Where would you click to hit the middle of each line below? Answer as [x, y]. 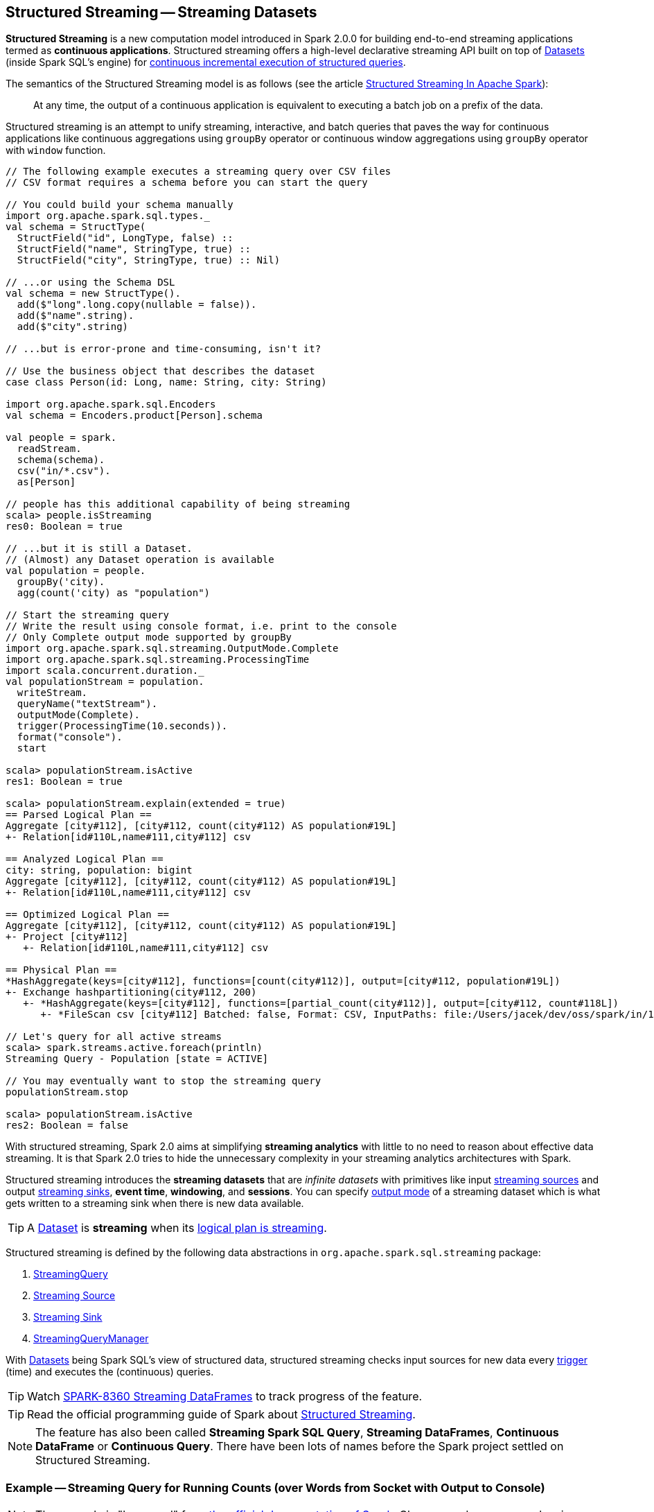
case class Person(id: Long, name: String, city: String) [166, 382]
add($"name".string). [76, 316]
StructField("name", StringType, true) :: [134, 249]
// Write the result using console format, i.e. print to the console [201, 626]
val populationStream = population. [105, 682]
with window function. [56, 150]
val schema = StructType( [76, 227]
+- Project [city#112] [67, 937]
